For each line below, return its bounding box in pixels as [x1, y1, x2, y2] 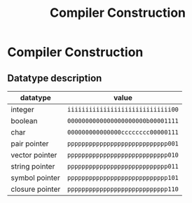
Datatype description [7, 72, 102, 84]
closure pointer [11, 184, 61, 194]
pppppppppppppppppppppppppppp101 [67, 174, 179, 181]
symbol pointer [11, 173, 61, 183]
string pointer [11, 162, 55, 171]
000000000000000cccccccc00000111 [67, 128, 179, 136]
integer [11, 105, 34, 114]
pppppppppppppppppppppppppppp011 [67, 162, 179, 170]
